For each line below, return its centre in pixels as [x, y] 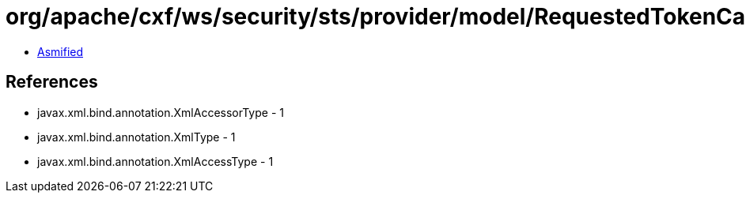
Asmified [61, 51]
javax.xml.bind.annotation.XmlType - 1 [136, 137]
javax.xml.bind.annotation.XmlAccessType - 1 [155, 161]
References [52, 82]
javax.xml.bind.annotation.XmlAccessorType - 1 [161, 112]
